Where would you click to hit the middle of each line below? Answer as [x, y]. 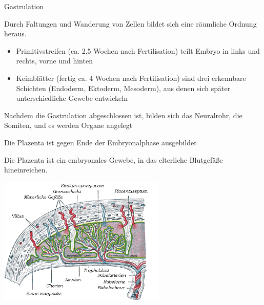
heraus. [15, 34]
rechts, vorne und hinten [54, 61]
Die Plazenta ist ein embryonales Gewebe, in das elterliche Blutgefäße [114, 159]
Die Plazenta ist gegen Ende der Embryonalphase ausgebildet [100, 142]
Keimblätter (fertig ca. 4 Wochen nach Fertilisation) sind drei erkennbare [131, 78]
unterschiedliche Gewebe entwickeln [72, 98]
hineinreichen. [26, 170]
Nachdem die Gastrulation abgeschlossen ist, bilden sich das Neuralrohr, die [123, 115]
